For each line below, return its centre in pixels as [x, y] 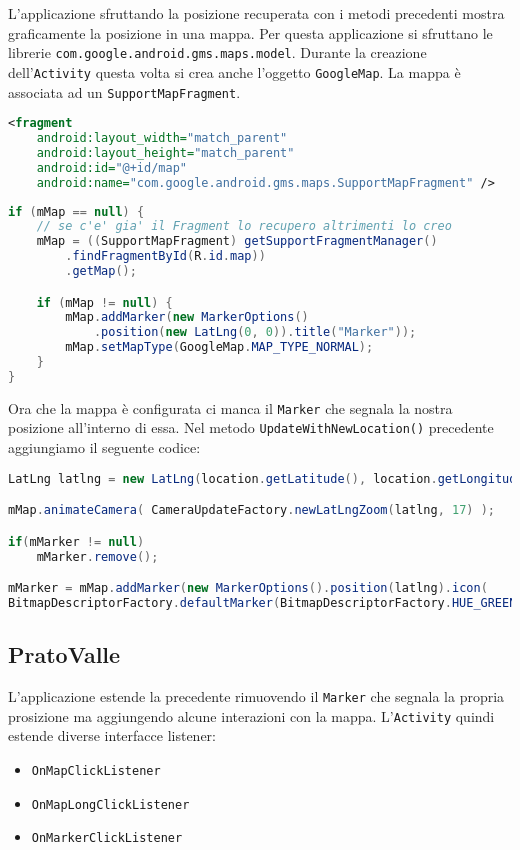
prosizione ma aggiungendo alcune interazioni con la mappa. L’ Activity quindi [251, 715]
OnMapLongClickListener [110, 804]
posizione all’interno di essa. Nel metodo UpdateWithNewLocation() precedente [251, 427]
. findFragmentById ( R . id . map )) [165, 256]
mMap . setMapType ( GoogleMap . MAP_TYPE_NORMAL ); [219, 347]
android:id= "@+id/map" [111, 167]
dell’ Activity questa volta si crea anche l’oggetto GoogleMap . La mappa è [234, 71]
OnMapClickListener [96, 771]
